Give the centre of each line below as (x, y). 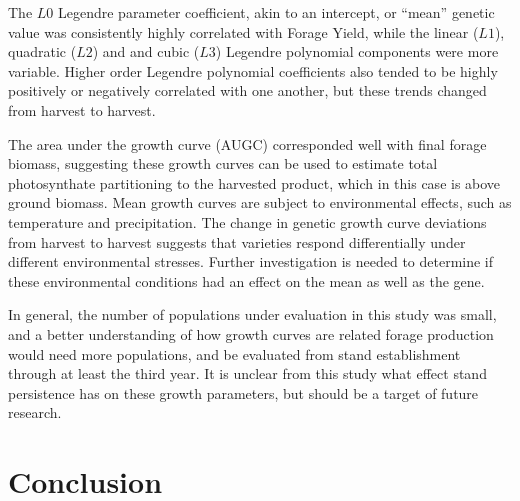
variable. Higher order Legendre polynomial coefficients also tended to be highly (253, 70)
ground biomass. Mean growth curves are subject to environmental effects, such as (260, 202)
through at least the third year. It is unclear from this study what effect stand (247, 373)
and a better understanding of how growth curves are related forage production (251, 333)
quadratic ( (42, 51)
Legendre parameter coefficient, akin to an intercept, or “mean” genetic (276, 12)
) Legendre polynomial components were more (357, 51)
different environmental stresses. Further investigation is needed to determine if (251, 261)
